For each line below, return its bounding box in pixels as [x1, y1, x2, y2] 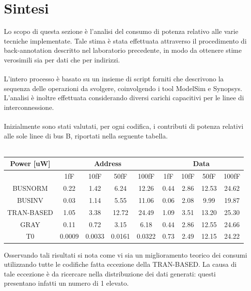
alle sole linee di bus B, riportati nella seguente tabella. [4, 130, 168, 140]
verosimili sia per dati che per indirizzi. [4, 54, 120, 64]
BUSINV [17, 195, 44, 205]
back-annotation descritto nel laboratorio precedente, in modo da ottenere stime [4, 45, 242, 55]
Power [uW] [10, 158, 50, 168]
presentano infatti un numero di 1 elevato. [4, 278, 129, 288]
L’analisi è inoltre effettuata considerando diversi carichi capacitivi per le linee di [4, 92, 244, 103]
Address [94, 158, 122, 168]
